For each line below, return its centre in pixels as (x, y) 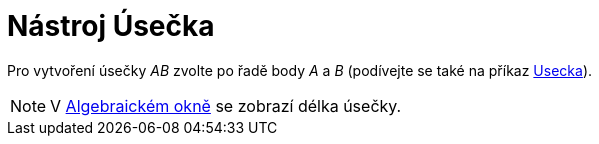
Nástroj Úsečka (111, 26)
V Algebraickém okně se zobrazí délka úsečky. (226, 105)
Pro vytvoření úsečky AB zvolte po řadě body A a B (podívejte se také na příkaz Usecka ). (300, 70)
